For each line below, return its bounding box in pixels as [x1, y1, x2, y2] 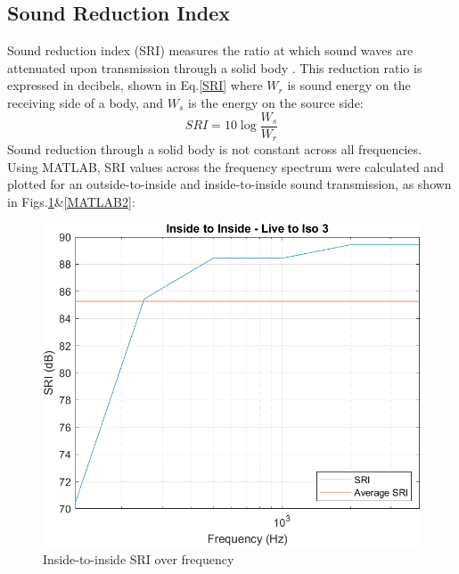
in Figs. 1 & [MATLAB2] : [7, 192, 135, 210]
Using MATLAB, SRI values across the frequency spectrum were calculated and [7, 157, 444, 176]
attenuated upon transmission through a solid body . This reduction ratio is [7, 58, 422, 77]
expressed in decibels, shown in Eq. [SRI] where [7, 76, 263, 94]
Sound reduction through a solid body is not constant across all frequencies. [7, 140, 422, 159]
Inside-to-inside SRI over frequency [43, 549, 234, 568]
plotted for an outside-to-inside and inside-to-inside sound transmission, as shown [7, 175, 452, 193]
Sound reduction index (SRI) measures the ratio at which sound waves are [7, 41, 414, 60]
